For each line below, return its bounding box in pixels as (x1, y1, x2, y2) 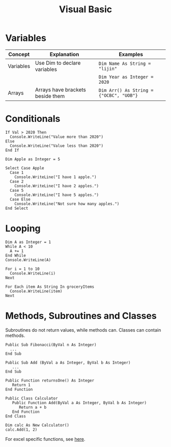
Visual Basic (59, 4, 112, 15)
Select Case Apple (5, 165, 44, 170)
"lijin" (98, 65, 117, 71)
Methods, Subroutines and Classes (5, 310, 157, 321)
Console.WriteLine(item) (10, 288, 63, 294)
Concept (8, 51, 30, 58)
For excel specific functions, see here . (5, 436, 85, 442)
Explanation (49, 51, 79, 58)
